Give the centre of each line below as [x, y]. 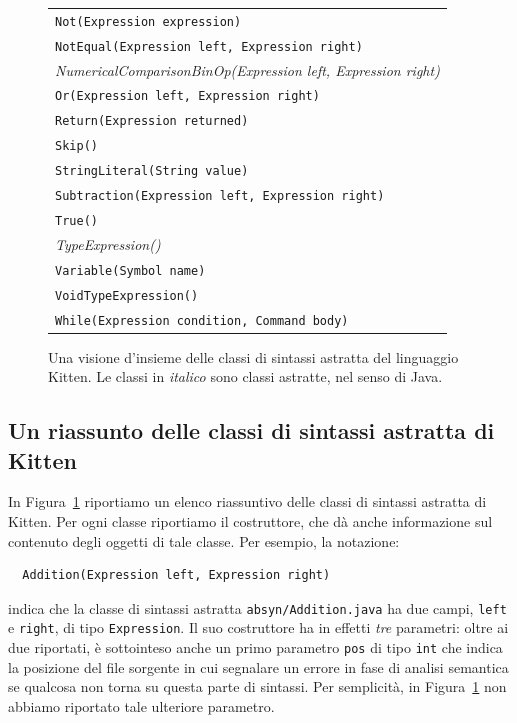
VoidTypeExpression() [127, 295]
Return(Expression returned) [152, 121]
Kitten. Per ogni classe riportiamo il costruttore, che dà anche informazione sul [250, 521]
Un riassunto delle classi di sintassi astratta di [251, 430]
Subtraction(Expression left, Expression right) [220, 196]
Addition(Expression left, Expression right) [176, 575]
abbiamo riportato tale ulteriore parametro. [141, 705]
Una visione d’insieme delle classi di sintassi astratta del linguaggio [253, 356]
